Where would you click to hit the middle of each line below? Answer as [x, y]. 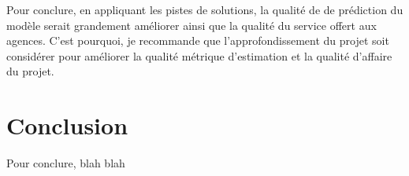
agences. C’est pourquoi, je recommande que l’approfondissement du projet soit [198, 40]
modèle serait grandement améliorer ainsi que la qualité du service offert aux [191, 25]
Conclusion [67, 125]
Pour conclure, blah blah [66, 163]
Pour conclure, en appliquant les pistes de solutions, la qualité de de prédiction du [205, 9]
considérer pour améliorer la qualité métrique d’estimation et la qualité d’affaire [199, 55]
